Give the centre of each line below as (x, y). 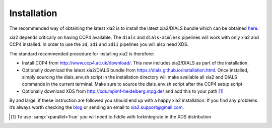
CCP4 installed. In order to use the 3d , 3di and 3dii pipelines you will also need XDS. (99, 44)
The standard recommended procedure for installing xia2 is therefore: (82, 53)
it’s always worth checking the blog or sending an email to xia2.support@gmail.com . (97, 107)
